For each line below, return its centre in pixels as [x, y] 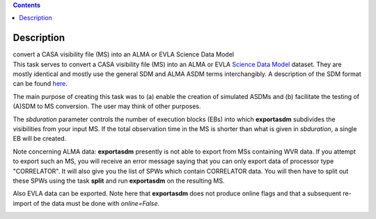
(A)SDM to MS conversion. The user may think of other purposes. [107, 106]
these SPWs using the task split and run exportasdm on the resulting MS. [119, 181]
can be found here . [40, 84]
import [22, 203]
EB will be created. [40, 139]
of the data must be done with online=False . [96, 203]
